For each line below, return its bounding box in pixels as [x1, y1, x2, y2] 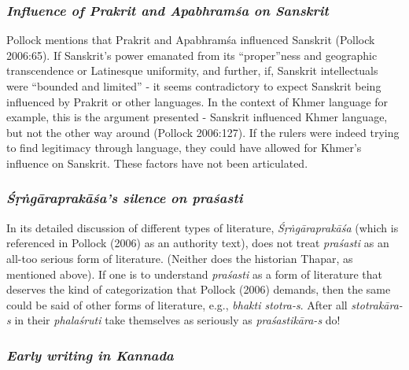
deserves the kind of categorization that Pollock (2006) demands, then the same [6, 281, 391, 298]
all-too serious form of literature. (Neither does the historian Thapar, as [6, 250, 353, 266]
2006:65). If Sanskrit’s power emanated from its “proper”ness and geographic [6, 46, 378, 63]
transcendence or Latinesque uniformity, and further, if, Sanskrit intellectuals [6, 62, 378, 79]
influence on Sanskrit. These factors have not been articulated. [6, 154, 308, 171]
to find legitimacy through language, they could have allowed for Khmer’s [6, 139, 362, 156]
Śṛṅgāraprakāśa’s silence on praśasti [6, 188, 243, 208]
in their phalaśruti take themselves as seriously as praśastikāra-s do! [14, 312, 341, 328]
